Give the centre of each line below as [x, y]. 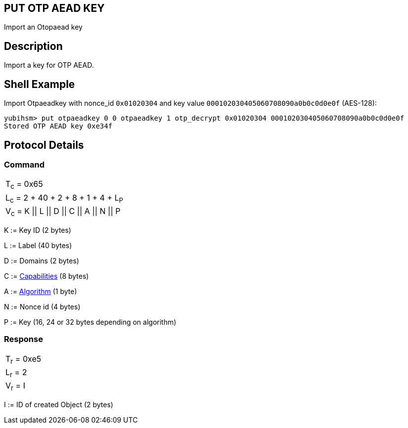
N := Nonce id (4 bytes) [42, 306]
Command [24, 164]
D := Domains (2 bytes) [42, 260]
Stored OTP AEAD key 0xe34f [58, 126]
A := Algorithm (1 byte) [41, 291]
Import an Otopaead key [43, 27]
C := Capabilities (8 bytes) [46, 276]
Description [33, 46]
